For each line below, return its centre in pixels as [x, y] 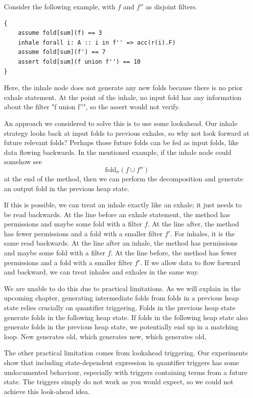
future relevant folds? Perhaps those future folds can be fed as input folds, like [121, 142]
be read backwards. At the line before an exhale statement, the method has [117, 214]
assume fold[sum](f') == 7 [62, 52]
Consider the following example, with [60, 6]
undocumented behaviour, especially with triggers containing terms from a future [126, 372]
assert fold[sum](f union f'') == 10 [79, 62]
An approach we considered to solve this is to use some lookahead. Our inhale [121, 123]
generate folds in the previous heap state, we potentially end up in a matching [121, 327]
